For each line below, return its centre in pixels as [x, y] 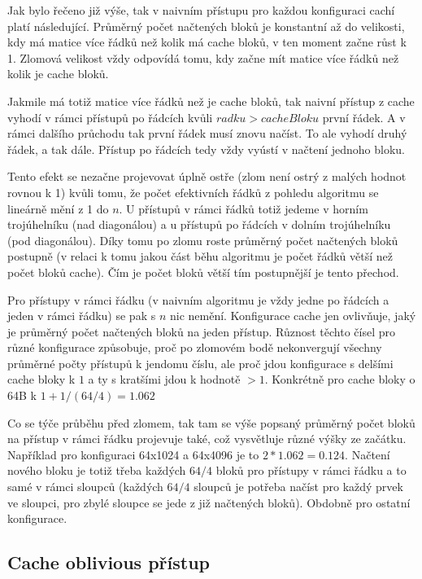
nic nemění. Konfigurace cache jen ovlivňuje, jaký [293, 316]
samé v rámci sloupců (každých [85, 487]
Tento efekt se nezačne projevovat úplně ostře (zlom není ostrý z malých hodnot [207, 176]
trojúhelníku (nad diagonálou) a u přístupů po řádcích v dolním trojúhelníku [199, 224]
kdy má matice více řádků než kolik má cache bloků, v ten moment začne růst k [207, 42]
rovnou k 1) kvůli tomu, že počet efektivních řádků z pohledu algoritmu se [193, 192]
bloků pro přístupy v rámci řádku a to [311, 470]
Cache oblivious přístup [109, 562]
